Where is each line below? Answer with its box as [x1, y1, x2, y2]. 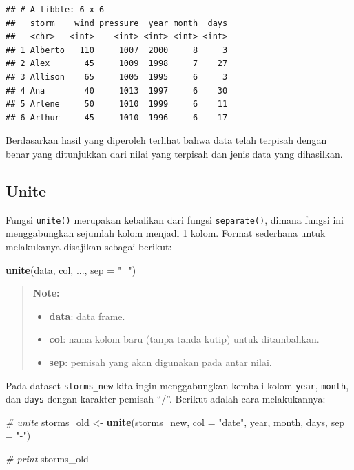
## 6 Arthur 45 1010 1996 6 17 [6, 112, 228, 122]
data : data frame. [49, 308, 125, 323]
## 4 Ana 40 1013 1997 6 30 [6, 85, 228, 96]
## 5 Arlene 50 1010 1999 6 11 [6, 99, 228, 109]
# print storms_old [6, 451, 89, 466]
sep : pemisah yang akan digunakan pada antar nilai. [49, 354, 272, 369]
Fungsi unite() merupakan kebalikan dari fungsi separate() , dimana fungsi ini [6, 212, 344, 226]
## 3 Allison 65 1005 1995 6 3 [6, 72, 228, 82]
